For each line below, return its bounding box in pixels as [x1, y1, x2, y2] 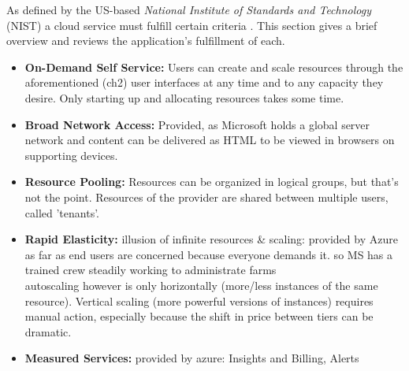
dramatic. [24, 323, 72, 339]
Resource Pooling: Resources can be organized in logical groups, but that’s [24, 173, 399, 190]
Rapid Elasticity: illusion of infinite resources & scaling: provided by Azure [24, 231, 398, 247]
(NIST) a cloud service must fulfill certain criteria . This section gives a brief [6, 17, 377, 33]
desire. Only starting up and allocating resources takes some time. [24, 89, 344, 106]
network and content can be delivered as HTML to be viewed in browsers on [24, 132, 395, 148]
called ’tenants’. [24, 204, 99, 221]
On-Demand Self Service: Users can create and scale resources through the [24, 58, 403, 75]
